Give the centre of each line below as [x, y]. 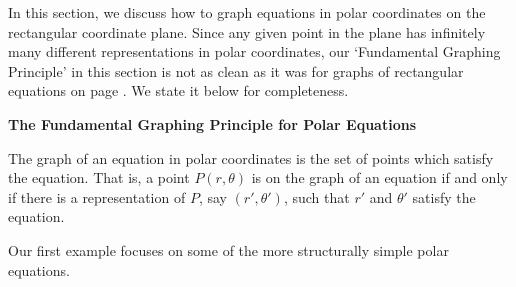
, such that [316, 196]
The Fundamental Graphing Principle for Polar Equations [212, 123]
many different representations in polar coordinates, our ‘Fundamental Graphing [254, 51]
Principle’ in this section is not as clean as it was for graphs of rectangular [236, 70]
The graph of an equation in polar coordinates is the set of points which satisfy [251, 157]
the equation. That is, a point [99, 177]
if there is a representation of [97, 196]
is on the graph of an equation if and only [379, 177]
